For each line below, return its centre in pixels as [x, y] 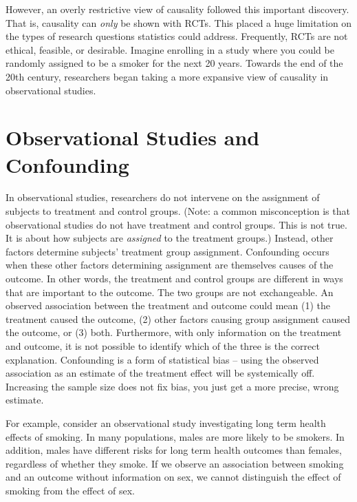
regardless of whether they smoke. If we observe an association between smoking [175, 463]
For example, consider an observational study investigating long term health [166, 422]
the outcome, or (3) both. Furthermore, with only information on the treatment [174, 332]
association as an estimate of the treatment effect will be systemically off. [160, 373]
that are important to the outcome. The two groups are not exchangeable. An [170, 292]
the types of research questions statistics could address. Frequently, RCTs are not [177, 36]
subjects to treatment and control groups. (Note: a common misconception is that [178, 211]
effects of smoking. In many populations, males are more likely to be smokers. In [175, 436]
